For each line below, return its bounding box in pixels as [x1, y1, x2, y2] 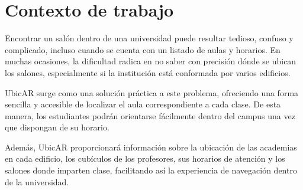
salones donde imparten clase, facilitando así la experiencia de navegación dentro [5, 164, 297, 176]
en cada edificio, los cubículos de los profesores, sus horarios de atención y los [5, 152, 285, 165]
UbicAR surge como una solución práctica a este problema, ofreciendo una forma [5, 86, 299, 99]
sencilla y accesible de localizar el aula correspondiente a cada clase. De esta [5, 98, 281, 110]
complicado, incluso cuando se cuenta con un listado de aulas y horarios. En [5, 43, 281, 55]
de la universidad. [5, 175, 69, 188]
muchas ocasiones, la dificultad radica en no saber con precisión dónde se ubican [5, 55, 296, 67]
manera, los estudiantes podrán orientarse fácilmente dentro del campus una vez [5, 109, 295, 122]
